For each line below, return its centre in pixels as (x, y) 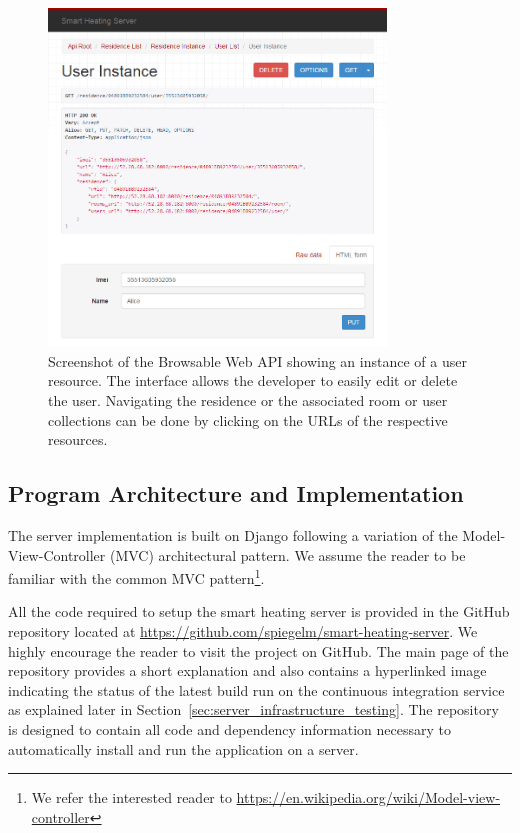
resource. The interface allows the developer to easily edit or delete (253, 380)
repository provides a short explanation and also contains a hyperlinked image (247, 670)
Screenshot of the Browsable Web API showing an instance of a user (257, 360)
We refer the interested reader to (131, 797)
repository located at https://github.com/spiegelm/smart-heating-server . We (243, 630)
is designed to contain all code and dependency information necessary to (229, 728)
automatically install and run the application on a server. (183, 748)
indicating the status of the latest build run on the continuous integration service (256, 689)
